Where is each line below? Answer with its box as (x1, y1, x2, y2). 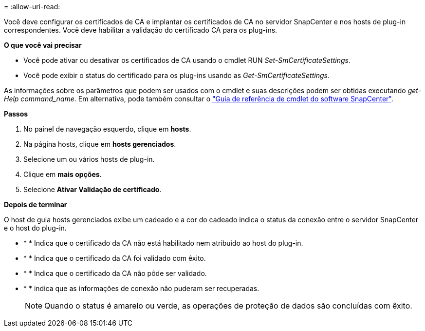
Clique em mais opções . (23, 170, 102, 178)
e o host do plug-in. (4, 224, 67, 232)
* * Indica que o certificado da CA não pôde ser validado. (23, 269, 207, 277)
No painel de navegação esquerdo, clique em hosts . (23, 125, 191, 133)
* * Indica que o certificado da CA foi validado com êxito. (23, 254, 206, 262)
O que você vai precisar (4, 41, 82, 49)
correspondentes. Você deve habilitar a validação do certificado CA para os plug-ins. (4, 26, 277, 34)
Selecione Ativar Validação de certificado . (23, 185, 162, 194)
